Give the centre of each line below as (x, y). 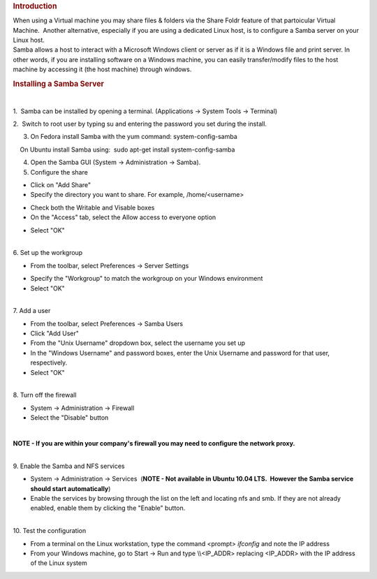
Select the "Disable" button (69, 418)
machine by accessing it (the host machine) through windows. (102, 69)
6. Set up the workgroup (48, 253)
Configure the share (59, 172)
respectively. (49, 362)
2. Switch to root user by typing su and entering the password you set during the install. (140, 124)
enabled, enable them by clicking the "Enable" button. (108, 508)
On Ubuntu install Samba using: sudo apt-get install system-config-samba (127, 149)
